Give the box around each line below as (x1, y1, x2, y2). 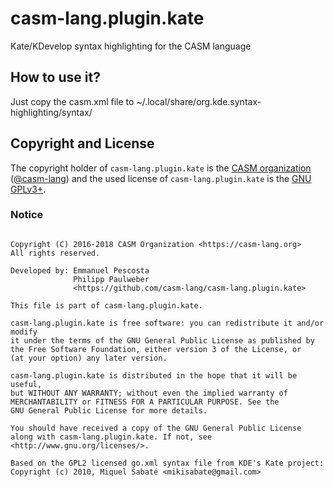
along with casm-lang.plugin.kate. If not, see (10, 432, 213, 442)
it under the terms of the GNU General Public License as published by (10, 335, 315, 346)
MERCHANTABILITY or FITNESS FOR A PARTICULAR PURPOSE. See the (10, 397, 280, 407)
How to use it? (10, 69, 101, 86)
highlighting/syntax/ (10, 106, 93, 118)
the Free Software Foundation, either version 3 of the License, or (10, 344, 302, 354)
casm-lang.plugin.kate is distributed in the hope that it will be (10, 370, 298, 381)
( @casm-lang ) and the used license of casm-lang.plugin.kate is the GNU (10, 172, 312, 184)
